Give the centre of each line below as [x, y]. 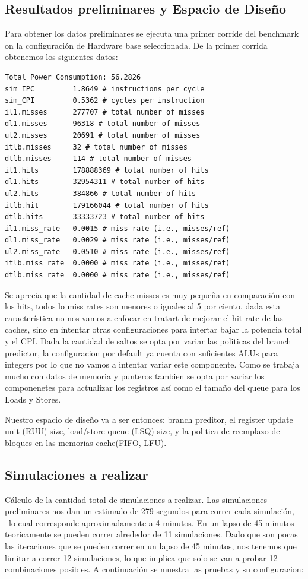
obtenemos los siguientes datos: [61, 57]
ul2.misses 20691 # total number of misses [103, 135]
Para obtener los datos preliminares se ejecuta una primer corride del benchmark [152, 34]
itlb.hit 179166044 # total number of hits [107, 205]
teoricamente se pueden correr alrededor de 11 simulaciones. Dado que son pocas [151, 534]
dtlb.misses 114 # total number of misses [98, 159]
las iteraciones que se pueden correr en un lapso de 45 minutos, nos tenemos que [151, 545]
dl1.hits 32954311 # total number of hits [105, 182]
